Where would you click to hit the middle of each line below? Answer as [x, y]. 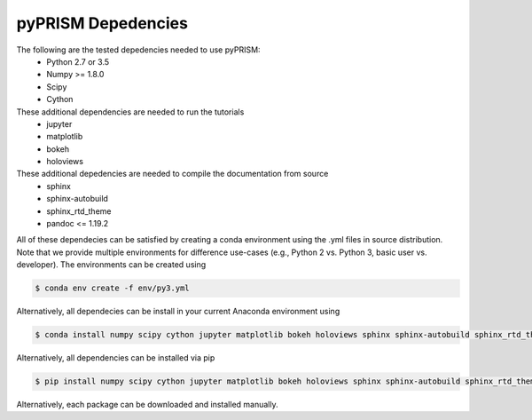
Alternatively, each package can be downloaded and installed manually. [147, 405]
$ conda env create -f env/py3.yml [112, 288]
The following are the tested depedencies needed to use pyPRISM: [138, 50]
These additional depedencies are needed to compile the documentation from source [172, 174]
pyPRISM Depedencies [102, 23]
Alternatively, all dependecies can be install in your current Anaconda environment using [178, 312]
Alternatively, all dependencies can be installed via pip [116, 358]
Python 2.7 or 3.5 [78, 61]
